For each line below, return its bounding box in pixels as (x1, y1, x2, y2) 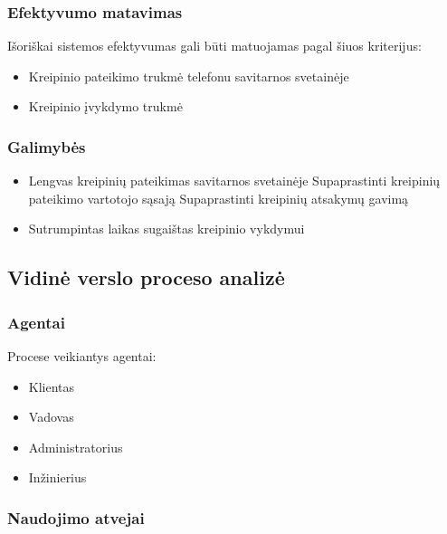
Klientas (28, 377, 75, 396)
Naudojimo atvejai (7, 506, 145, 529)
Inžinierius (28, 468, 87, 487)
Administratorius (28, 437, 123, 456)
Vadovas (28, 407, 74, 426)
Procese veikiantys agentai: (7, 347, 157, 365)
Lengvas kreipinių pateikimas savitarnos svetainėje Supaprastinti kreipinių (28, 171, 441, 190)
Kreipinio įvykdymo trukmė (28, 97, 183, 116)
